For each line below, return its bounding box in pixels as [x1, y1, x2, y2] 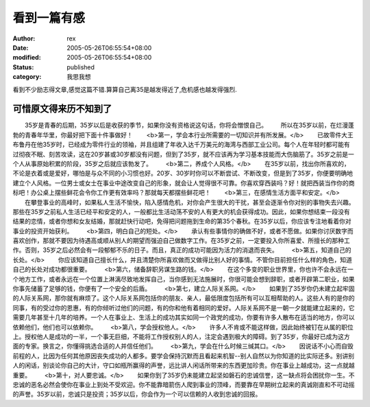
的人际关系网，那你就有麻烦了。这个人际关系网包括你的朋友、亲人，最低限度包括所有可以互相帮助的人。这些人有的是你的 [12, 294, 355, 302]
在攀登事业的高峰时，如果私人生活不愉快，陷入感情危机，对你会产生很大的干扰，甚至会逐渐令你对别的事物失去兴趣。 [24, 198, 355, 206]
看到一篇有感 [12, 10, 86, 25]
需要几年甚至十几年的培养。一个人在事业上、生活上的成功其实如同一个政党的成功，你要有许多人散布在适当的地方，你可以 [12, 313, 355, 322]
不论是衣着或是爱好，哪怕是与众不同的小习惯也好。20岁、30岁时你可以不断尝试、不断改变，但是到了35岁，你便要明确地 [12, 169, 353, 178]
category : [12, 73, 42, 81]
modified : [12, 54, 41, 62]
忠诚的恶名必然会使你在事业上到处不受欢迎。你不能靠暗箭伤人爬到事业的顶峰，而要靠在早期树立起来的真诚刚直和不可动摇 [12, 380, 355, 388]
